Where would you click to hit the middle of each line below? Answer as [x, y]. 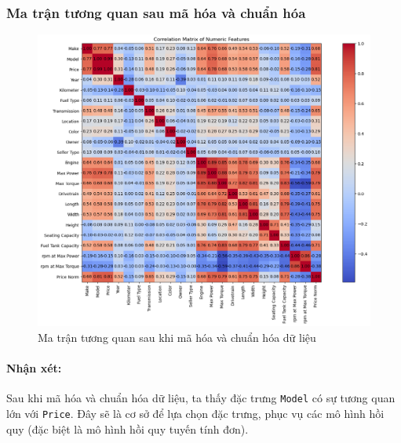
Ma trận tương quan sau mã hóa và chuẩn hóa [156, 12]
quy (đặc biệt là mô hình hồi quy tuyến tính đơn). [128, 428]
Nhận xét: [34, 368]
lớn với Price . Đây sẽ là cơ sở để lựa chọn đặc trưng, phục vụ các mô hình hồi [195, 414]
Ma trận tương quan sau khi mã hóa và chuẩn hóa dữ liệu [177, 338]
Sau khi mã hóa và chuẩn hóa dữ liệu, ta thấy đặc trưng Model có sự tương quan [201, 398]
